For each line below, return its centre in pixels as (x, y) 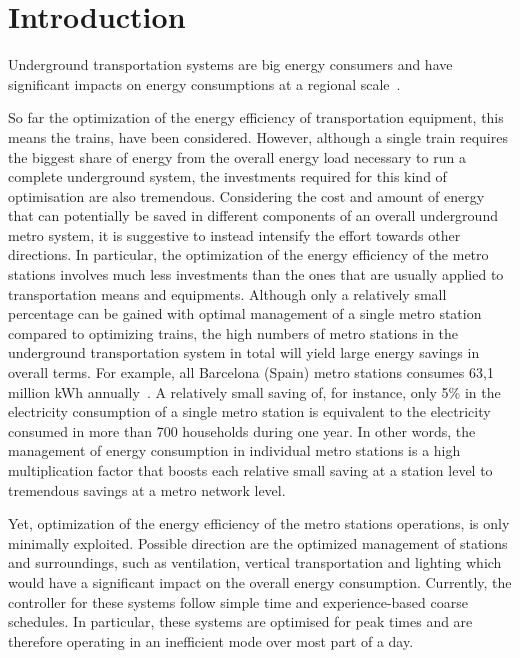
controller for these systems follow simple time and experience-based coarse (238, 601)
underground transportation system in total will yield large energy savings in (244, 352)
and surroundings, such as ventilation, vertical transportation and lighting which (255, 562)
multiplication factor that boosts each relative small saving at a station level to (250, 470)
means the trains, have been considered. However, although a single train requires (258, 136)
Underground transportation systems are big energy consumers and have (230, 64)
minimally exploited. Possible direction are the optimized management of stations (258, 542)
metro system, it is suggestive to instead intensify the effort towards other (234, 234)
